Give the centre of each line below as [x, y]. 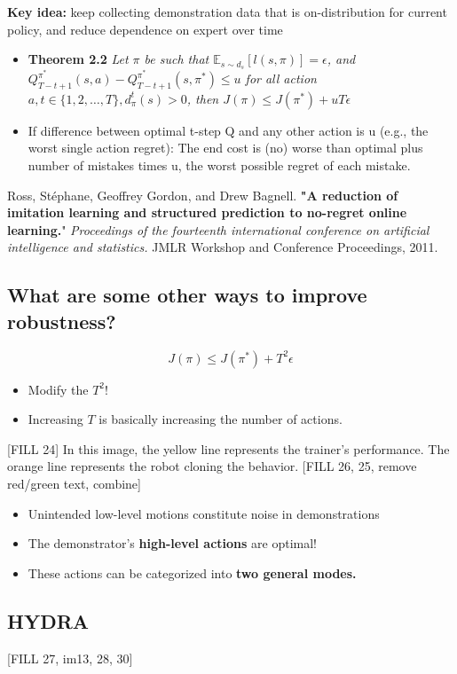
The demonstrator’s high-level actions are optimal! [173, 543]
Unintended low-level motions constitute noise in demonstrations [204, 513]
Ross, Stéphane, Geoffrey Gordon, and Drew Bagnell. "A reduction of [203, 195]
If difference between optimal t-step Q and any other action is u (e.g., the [228, 130]
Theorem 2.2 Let [78, 59]
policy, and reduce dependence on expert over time [145, 29]
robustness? [62, 321]
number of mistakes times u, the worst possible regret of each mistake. [219, 165]
